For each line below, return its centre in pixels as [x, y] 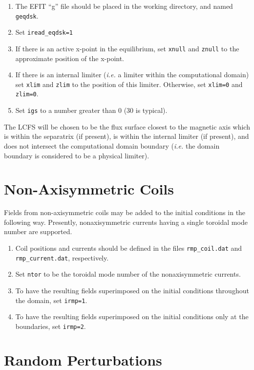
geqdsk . [27, 15]
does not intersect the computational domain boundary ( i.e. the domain [112, 145]
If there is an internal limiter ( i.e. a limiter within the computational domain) [132, 75]
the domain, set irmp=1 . [51, 300]
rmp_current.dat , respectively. [62, 257]
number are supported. [38, 231]
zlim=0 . [27, 94]
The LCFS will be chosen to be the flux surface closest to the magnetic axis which [127, 126]
